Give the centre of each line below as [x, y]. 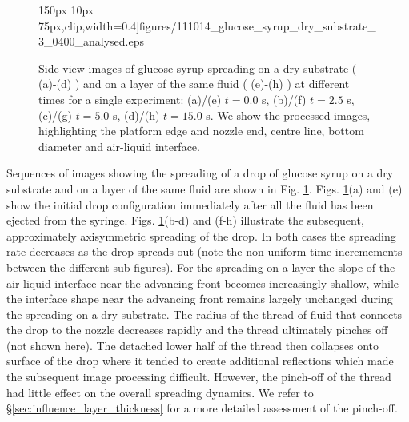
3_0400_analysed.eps [91, 41]
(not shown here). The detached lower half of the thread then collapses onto [193, 345]
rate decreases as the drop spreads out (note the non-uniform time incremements [204, 251]
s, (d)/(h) [136, 115]
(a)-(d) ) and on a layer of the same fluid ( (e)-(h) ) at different [194, 84]
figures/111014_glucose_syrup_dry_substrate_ [258, 25]
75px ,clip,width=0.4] [89, 25]
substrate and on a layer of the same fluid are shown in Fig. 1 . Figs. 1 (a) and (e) [204, 188]
